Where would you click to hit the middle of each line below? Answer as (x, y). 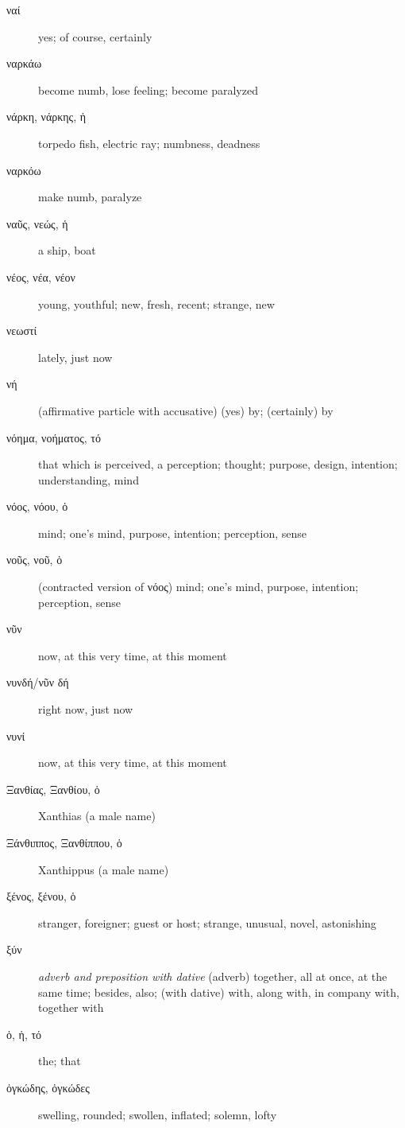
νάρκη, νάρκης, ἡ (46, 117)
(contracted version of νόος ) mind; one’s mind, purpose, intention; (199, 587)
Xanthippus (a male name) (104, 869)
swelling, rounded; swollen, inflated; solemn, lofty (158, 1114)
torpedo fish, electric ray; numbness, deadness (149, 143)
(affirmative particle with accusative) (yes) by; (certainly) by (186, 410)
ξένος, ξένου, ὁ (41, 896)
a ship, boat (67, 250)
